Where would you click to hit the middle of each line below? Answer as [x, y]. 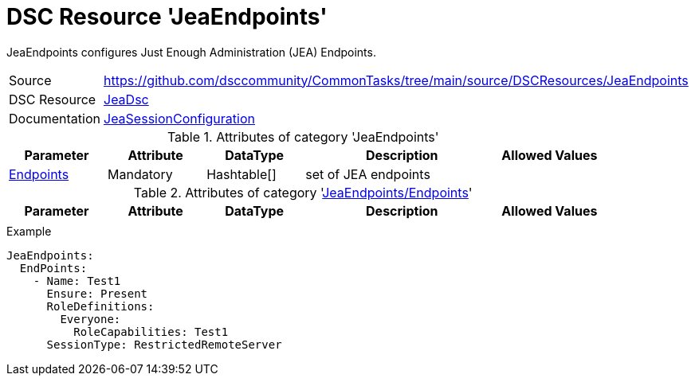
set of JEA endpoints [368, 174]
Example [29, 231]
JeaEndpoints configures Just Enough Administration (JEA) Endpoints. [191, 52]
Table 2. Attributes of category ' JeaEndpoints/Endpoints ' [303, 192]
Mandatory [140, 174]
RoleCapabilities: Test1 [151, 331]
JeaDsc [126, 99]
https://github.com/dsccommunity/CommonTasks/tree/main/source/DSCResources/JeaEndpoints [396, 80]
